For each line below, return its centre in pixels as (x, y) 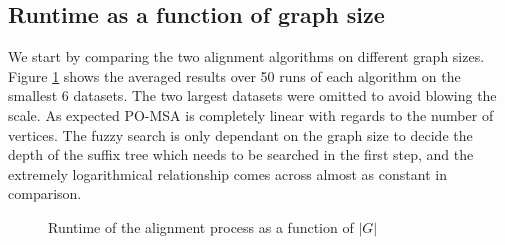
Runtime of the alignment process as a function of (201, 226)
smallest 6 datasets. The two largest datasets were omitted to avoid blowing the (252, 95)
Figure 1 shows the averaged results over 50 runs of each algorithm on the (234, 75)
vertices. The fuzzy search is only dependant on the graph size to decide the (240, 134)
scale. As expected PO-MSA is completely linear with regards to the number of (251, 114)
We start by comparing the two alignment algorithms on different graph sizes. (246, 56)
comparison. (45, 193)
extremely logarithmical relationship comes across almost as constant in (227, 173)
